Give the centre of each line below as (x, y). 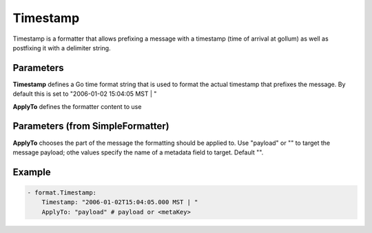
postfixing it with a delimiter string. (62, 48)
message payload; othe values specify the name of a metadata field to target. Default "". (138, 152)
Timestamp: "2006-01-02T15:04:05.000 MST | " (120, 202)
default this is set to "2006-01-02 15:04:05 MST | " (85, 94)
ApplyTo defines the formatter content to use (77, 106)
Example (32, 172)
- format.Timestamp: (62, 192)
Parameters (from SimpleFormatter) (91, 126)
